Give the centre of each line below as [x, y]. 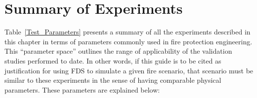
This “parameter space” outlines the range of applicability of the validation [118, 51]
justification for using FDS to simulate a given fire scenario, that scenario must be [129, 70]
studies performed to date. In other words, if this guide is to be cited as [113, 60]
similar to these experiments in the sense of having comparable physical [113, 80]
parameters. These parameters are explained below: [82, 89]
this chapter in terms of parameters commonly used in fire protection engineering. [128, 41]
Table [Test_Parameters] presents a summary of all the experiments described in [128, 32]
